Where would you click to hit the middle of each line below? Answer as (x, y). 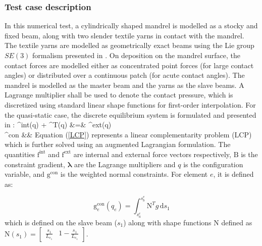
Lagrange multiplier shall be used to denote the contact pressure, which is (119, 95)
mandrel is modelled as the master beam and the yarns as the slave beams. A (124, 85)
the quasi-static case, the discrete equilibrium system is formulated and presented (130, 114)
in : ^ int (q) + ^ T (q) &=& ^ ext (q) (58, 125)
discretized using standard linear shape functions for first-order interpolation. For (130, 104)
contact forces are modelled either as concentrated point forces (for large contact (129, 65)
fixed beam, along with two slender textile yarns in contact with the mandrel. (124, 35)
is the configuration (213, 164)
